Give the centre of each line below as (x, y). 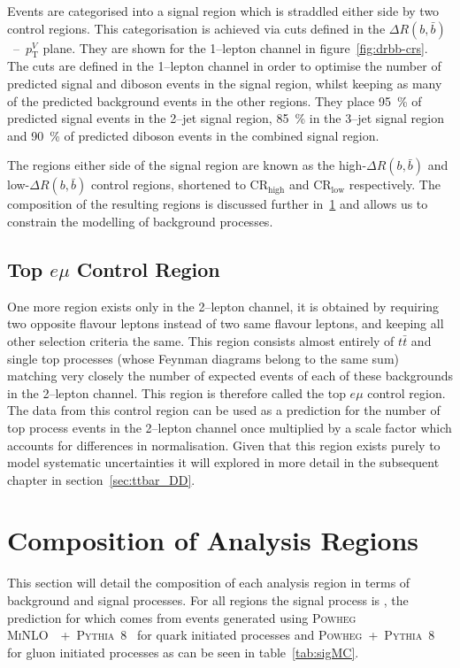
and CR (310, 184)
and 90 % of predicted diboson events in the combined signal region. (193, 135)
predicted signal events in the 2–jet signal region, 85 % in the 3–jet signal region (226, 118)
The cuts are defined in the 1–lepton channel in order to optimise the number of (224, 66)
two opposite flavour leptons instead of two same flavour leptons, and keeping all (226, 323)
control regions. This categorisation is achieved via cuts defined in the (196, 28)
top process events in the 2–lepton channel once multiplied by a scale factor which (230, 427)
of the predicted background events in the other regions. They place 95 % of (215, 100)
